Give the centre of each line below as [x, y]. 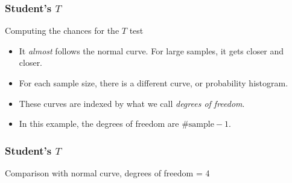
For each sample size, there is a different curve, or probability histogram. [154, 83]
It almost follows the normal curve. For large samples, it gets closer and [151, 50]
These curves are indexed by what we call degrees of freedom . [132, 103]
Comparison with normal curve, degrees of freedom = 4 [107, 173]
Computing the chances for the [62, 30]
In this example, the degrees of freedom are [99, 124]
